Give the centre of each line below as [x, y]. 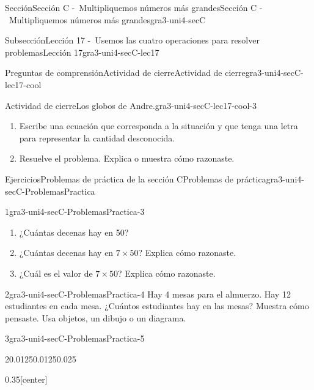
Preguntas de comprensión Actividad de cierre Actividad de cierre [125, 73]
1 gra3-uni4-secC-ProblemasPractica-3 [75, 212]
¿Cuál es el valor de [56, 273]
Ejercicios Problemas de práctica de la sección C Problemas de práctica [136, 178]
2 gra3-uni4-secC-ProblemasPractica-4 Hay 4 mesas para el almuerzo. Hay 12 [148, 294]
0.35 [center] [26, 379]
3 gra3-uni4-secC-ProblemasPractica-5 [75, 338]
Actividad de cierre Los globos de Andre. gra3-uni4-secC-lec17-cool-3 [131, 105]
